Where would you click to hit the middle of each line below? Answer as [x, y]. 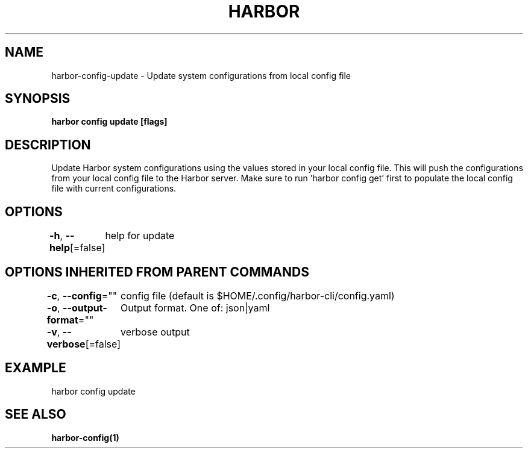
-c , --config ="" [82, 295]
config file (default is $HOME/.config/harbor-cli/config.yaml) [258, 295]
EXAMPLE [36, 368]
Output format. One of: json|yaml [195, 308]
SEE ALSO [36, 414]
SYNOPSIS [38, 99]
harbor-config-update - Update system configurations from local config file [201, 75]
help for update [140, 236]
